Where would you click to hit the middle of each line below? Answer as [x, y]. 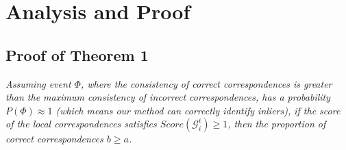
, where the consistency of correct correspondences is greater [206, 83]
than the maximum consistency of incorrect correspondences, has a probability [168, 97]
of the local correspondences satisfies [81, 124]
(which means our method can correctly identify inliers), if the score [198, 110]
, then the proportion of [277, 124]
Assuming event [38, 83]
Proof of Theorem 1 [77, 54]
